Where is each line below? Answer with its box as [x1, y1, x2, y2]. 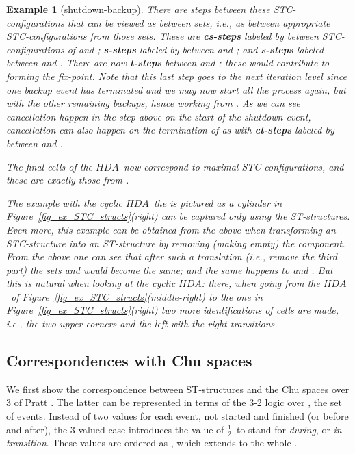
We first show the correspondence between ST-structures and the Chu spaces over [6, 381, 350, 396]
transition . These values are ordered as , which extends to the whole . [6, 436, 298, 450]
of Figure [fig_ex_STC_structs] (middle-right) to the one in [11, 289, 263, 303]
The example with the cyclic [6, 195, 123, 210]
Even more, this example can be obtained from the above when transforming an [6, 222, 336, 236]
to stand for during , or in [236, 422, 342, 436]
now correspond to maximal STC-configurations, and [123, 159, 344, 173]
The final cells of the [6, 159, 92, 173]
